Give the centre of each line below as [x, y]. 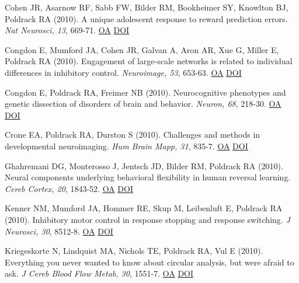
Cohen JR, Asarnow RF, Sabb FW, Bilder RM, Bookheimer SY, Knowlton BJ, [147, 7]
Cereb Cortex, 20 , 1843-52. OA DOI [69, 188]
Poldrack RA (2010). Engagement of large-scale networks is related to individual [149, 61]
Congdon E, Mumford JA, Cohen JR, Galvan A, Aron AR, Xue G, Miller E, [142, 49]
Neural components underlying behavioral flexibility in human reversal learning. [148, 177]
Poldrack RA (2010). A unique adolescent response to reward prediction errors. [146, 18]
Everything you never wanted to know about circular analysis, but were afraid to [149, 262]
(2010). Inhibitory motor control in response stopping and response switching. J [147, 219]
